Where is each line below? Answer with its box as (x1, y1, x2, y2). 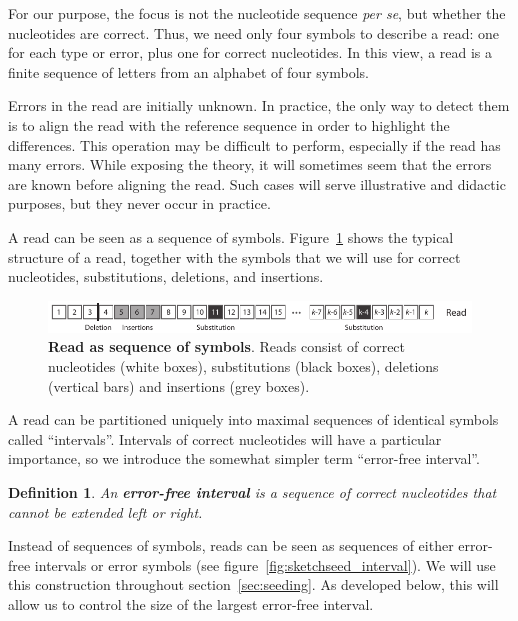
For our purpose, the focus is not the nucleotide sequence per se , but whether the (8, 3, 506, 23)
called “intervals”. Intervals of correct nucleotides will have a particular (8, 428, 442, 449)
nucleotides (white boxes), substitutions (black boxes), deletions (48, 355, 439, 376)
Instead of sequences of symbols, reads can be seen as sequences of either (8, 535, 454, 556)
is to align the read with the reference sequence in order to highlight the (8, 114, 450, 135)
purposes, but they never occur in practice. (8, 193, 271, 214)
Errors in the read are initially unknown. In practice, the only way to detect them (8, 95, 510, 116)
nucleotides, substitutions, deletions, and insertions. (8, 266, 324, 287)
